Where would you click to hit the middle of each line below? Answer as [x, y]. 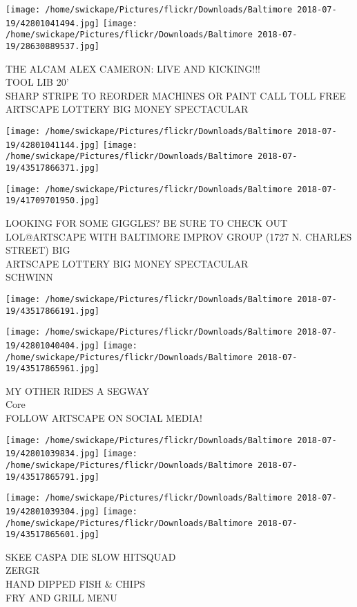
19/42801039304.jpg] [53, 511]
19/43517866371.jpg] [53, 168]
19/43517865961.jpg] [53, 369]
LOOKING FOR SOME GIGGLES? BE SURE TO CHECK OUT [147, 222]
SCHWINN [29, 277]
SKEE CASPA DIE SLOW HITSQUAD [91, 556]
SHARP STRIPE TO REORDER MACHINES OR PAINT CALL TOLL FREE [176, 95]
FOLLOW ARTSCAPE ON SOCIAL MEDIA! [104, 418]
